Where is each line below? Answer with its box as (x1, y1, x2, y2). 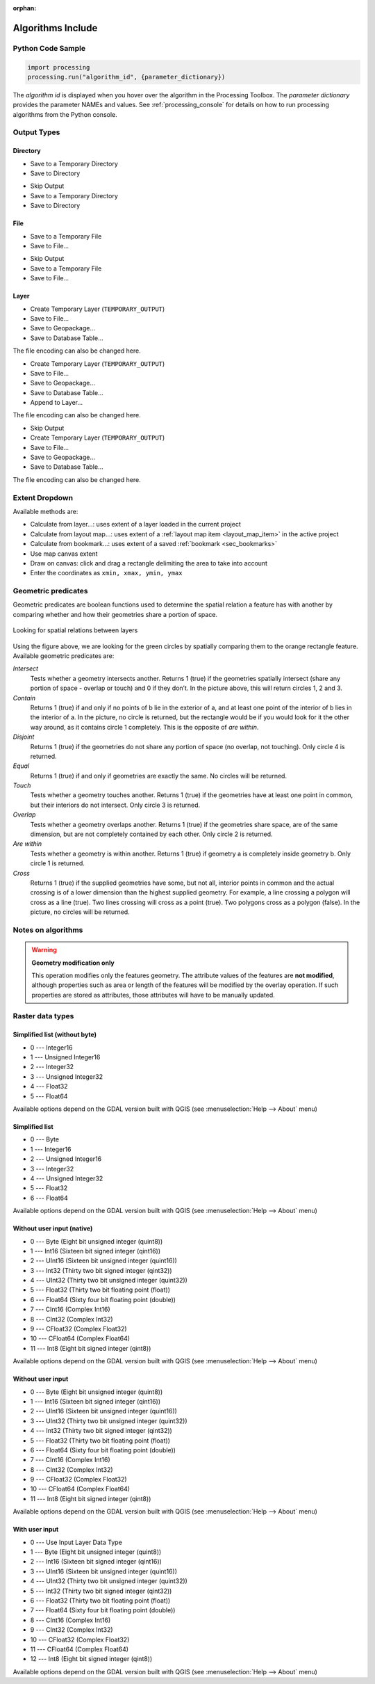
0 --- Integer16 (30, 1043, 73, 1052)
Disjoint (12, 732, 35, 741)
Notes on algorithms (12, 925, 83, 935)
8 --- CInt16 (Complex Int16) (30, 1616, 111, 1624)
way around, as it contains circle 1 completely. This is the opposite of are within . (30, 723, 259, 731)
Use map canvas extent (30, 550, 98, 558)
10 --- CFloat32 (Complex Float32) (30, 1635, 130, 1644)
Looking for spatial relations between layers (12, 626, 138, 634)
